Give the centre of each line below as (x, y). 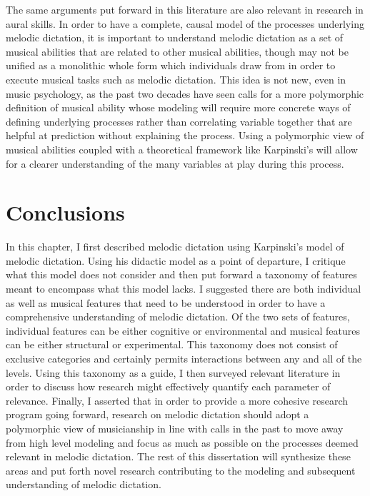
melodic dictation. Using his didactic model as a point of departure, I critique (176, 260)
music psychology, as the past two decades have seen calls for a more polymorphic (185, 93)
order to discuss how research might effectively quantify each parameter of (168, 386)
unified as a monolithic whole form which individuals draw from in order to (171, 65)
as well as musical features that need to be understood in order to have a (166, 302)
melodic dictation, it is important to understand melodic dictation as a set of (175, 37)
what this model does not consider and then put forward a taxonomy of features (181, 274)
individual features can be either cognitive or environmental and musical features (183, 330)
